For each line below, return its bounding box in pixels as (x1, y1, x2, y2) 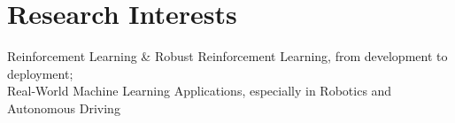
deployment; (7, 64, 73, 82)
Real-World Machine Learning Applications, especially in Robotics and (7, 81, 392, 100)
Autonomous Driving (7, 98, 120, 117)
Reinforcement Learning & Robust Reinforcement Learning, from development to (7, 47, 448, 65)
